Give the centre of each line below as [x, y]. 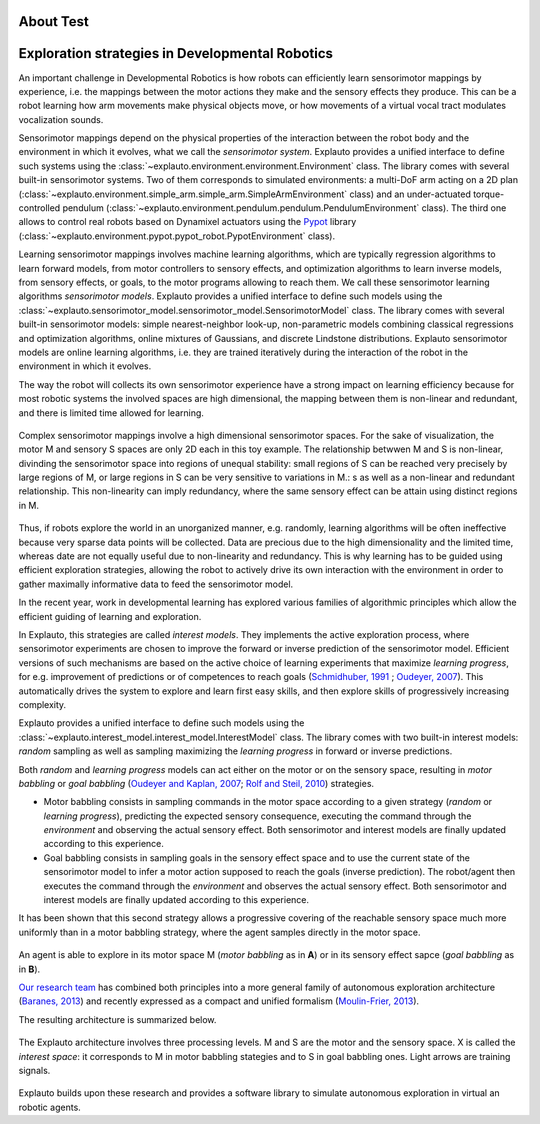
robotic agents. [50, 1107]
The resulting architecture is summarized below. [117, 1019]
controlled [39, 208]
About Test [53, 21]
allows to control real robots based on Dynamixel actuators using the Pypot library [187, 222]
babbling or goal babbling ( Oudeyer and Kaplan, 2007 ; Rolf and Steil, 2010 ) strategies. [196, 783]
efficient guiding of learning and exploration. [110, 616]
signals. [34, 1070]
